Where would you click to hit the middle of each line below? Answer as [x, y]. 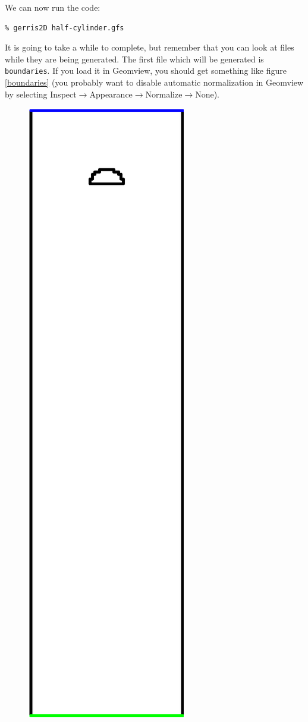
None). [208, 94]
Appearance [111, 94]
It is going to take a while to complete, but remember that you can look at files [150, 47]
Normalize [164, 94]
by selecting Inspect [41, 94]
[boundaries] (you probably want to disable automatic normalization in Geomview [154, 82]
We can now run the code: [53, 7]
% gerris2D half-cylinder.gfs [65, 28]
